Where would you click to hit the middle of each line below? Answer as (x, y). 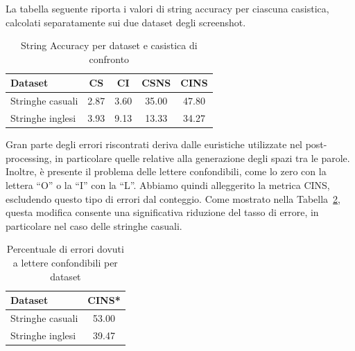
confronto (109, 58)
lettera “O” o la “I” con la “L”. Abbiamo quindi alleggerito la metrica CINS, (168, 184)
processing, (29, 157)
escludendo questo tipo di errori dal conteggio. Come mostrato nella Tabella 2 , (173, 198)
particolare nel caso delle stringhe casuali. (94, 225)
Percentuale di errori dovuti (65, 249)
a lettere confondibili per (65, 262)
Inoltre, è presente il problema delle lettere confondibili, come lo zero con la (166, 171)
